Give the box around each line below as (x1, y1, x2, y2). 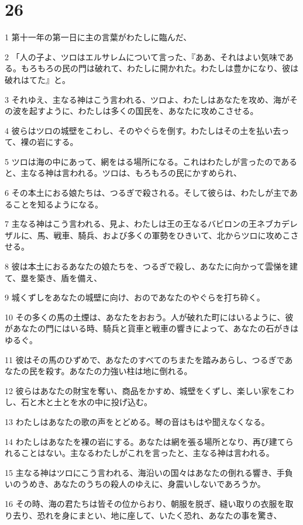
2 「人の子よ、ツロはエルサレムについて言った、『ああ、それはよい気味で (5, 50, 285, 63)
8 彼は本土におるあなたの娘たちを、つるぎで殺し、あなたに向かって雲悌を (5, 260, 290, 272)
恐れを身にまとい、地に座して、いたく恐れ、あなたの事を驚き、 (37, 509, 282, 521)
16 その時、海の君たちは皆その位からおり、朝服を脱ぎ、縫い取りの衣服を (5, 497, 285, 509)
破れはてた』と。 (5, 73, 70, 85)
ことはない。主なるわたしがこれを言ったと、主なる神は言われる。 (20, 447, 274, 459)
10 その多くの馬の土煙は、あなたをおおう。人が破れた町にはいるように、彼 (5, 310, 294, 323)
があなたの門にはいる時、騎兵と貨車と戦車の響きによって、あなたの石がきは (5, 322, 299, 334)
